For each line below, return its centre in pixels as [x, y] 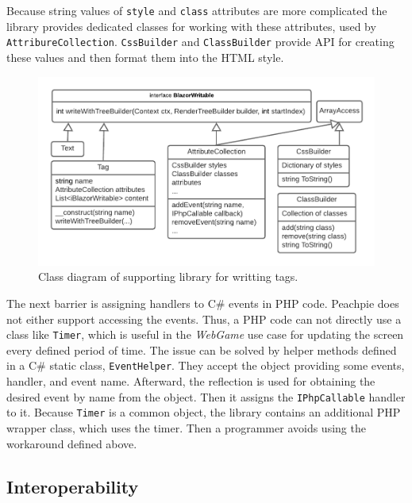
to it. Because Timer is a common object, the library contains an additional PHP [204, 412]
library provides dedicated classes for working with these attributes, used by [191, 26]
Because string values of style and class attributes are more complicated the [197, 10]
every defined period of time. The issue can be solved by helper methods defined [202, 349]
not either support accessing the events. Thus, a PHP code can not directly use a [204, 319]
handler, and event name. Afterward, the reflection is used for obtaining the [191, 381]
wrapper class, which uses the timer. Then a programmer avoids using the [186, 427]
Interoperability [73, 486]
